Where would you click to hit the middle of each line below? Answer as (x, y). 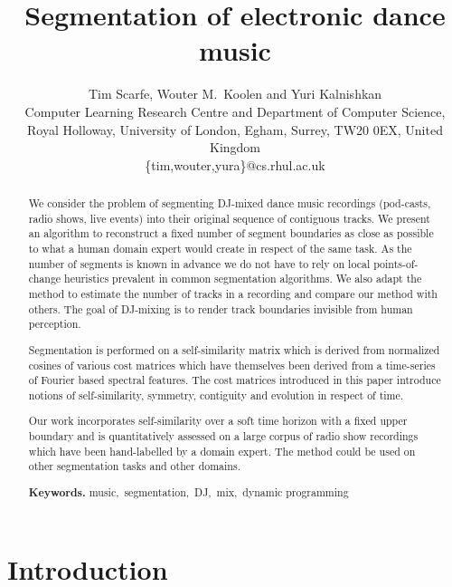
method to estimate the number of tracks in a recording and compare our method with (233, 294)
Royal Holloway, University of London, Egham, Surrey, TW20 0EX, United (235, 129)
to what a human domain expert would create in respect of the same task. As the (220, 249)
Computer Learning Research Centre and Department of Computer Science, (235, 111)
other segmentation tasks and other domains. (134, 466)
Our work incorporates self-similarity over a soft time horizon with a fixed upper (218, 421)
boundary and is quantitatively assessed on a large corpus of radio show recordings (223, 436)
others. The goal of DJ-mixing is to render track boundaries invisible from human (221, 308)
